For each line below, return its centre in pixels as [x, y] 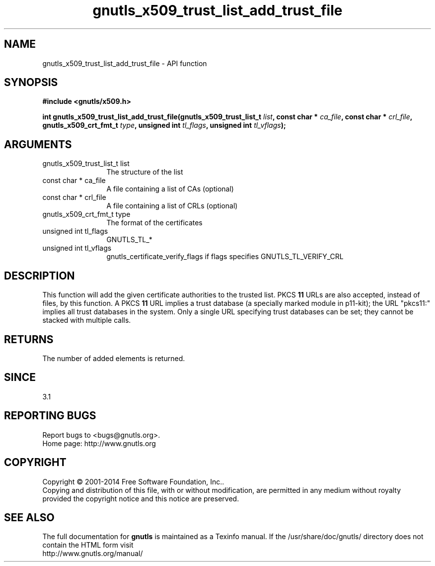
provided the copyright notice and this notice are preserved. [141, 498]
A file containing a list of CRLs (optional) [172, 206]
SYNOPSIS [31, 83]
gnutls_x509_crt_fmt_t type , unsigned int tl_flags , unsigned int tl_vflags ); [164, 125]
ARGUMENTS [38, 144]
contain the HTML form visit [88, 545]
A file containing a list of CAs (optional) [170, 189]
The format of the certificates [154, 223]
